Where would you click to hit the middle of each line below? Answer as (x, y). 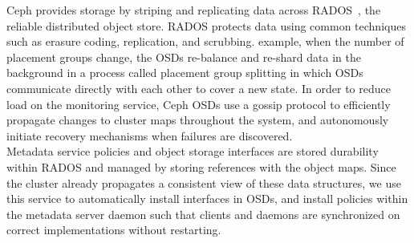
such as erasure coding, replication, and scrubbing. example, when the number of (205, 41)
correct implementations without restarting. (114, 230)
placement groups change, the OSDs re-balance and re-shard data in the (184, 57)
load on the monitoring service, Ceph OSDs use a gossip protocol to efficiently (199, 104)
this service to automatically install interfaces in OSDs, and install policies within (207, 198)
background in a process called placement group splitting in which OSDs (185, 73)
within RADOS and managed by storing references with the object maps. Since (201, 166)
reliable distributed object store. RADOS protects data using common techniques (206, 25)
